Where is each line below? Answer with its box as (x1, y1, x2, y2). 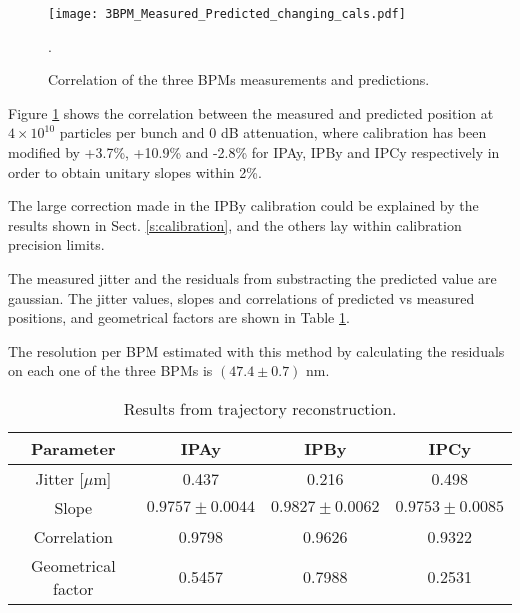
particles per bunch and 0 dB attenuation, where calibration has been (59, 122, 487, 143)
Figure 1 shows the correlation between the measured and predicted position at (8, 102, 494, 123)
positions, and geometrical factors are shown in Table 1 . (8, 307, 350, 328)
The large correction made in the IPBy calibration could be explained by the (8, 195, 479, 216)
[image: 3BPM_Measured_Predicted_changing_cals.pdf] (48, 7, 406, 21)
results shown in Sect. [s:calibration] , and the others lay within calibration (8, 214, 462, 235)
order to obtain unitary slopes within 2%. (8, 161, 262, 182)
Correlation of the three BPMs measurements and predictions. (48, 69, 430, 90)
